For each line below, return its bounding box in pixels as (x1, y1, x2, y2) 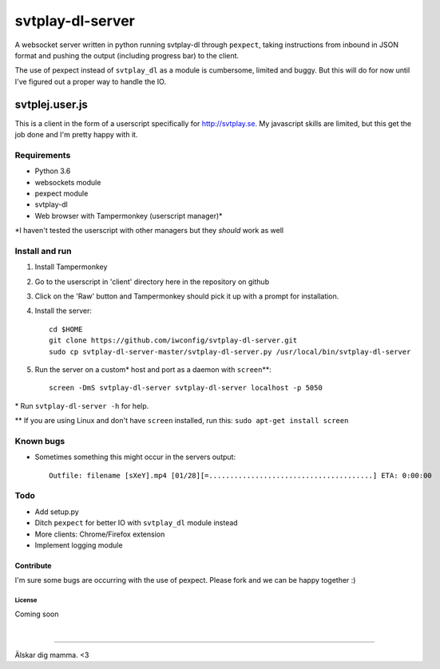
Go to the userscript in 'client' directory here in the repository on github (34, 276, 270, 287)
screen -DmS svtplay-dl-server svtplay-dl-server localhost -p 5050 (49, 383, 323, 393)
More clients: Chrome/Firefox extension (34, 529, 165, 539)
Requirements (14, 149, 71, 160)
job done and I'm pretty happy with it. (14, 130, 138, 140)
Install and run (14, 245, 72, 256)
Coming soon (14, 609, 59, 619)
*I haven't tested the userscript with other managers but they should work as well (14, 226, 283, 236)
